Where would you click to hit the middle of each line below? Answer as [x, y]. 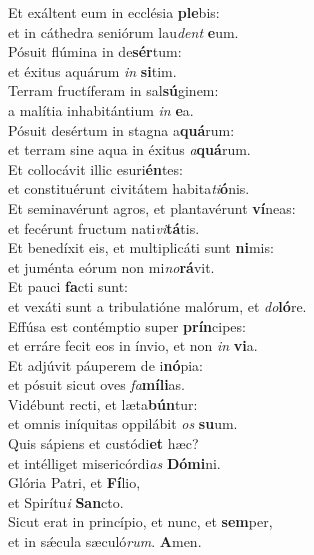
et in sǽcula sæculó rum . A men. [105, 541]
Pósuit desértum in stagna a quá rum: [121, 129]
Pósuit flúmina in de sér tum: [95, 51]
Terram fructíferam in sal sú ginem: [113, 90]
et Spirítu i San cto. [66, 501]
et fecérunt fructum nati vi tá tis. [104, 227]
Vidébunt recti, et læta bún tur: [103, 403]
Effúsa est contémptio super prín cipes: [127, 325]
